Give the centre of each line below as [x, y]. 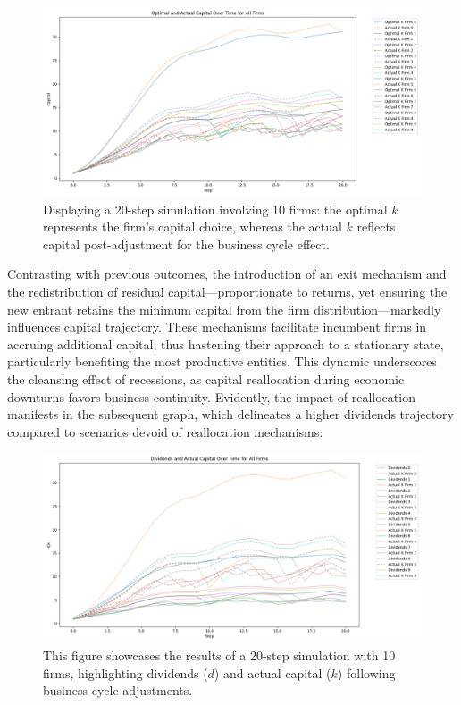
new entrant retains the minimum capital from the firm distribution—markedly [224, 309]
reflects [376, 227]
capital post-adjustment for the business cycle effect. [186, 243]
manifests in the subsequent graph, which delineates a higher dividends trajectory [230, 414]
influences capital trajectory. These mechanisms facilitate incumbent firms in [217, 327]
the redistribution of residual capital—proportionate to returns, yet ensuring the [227, 291]
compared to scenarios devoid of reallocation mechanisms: [165, 431]
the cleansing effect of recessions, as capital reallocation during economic [206, 378]
